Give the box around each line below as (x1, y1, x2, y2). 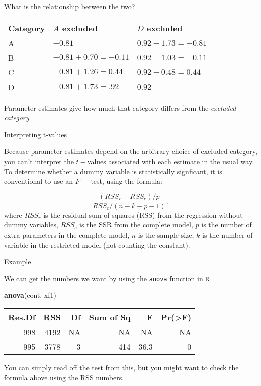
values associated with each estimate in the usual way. (87, 156, 254, 166)
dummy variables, (4, 219, 58, 230)
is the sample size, (138, 229, 194, 240)
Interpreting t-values (4, 129, 67, 139)
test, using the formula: (91, 176, 162, 186)
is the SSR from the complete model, (79, 219, 193, 230)
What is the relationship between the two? (4, 1, 135, 11)
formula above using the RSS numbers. (4, 372, 124, 382)
